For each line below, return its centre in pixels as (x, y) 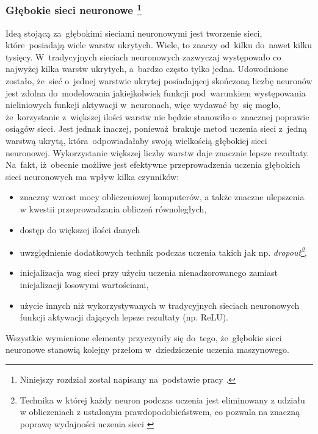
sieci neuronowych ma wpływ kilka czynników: (92, 176)
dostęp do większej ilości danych (80, 229)
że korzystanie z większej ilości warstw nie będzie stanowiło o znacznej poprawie (157, 116)
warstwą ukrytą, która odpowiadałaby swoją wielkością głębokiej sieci (136, 141)
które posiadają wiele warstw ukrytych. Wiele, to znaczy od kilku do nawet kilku (159, 45)
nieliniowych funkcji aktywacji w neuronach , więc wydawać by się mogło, (143, 105)
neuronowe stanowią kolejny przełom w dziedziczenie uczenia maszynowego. (147, 349)
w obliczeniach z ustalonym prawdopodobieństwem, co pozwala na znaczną (160, 412)
